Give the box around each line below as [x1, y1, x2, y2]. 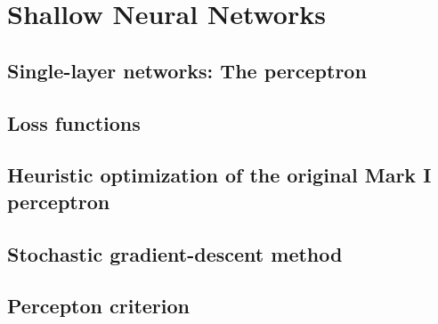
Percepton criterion [7, 292, 190, 320]
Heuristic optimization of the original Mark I [7, 161, 432, 189]
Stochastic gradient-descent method [7, 239, 343, 267]
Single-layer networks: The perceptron [7, 56, 367, 84]
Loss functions [7, 109, 141, 136]
